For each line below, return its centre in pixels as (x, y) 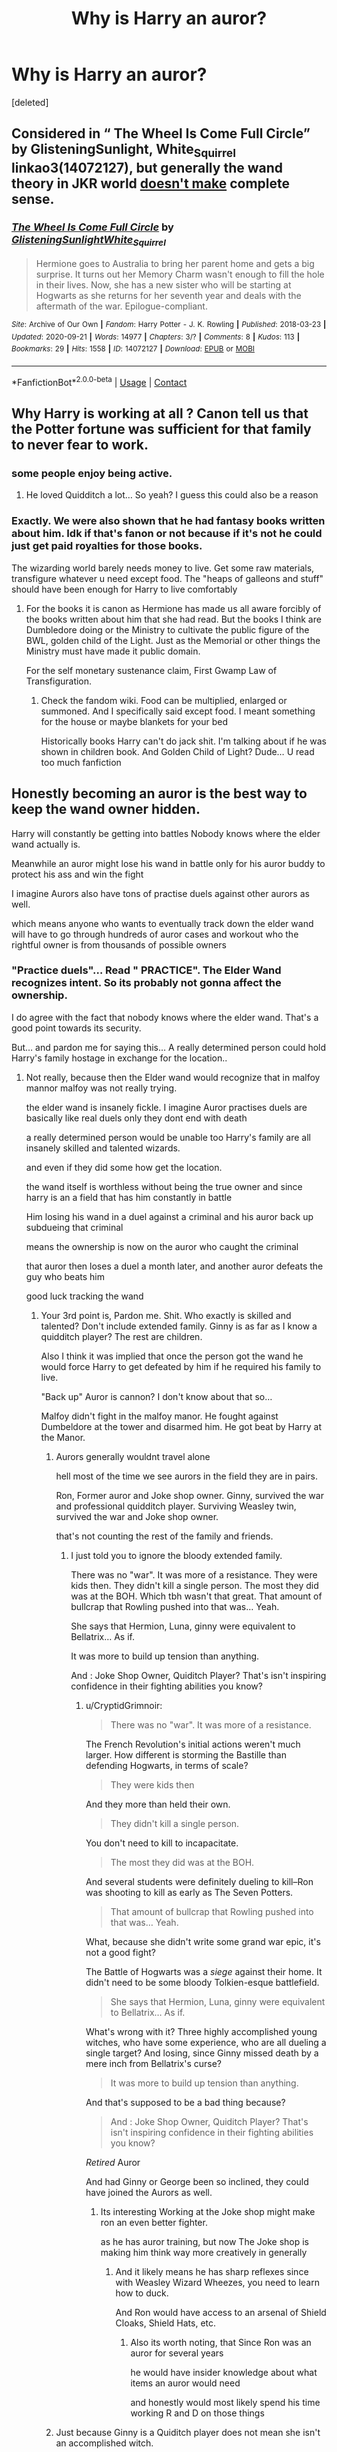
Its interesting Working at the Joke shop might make (208, 2211)
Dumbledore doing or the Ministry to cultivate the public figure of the (167, 629)
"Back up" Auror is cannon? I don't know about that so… (156, 1396)
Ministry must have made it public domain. (113, 651)
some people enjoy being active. (92, 474)
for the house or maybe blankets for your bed (134, 721)
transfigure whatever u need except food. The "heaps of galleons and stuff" (167, 578)
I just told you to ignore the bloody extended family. (176, 1555)
